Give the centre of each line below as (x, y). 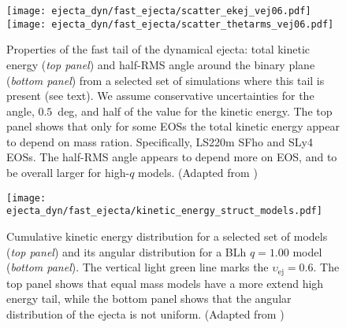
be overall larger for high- (68, 173)
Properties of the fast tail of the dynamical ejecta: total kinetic (158, 49)
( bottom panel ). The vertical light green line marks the (138, 267)
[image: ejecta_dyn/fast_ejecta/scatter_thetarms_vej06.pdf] (170, 24)
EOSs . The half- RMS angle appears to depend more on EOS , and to (172, 157)
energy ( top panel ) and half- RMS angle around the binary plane (161, 64)
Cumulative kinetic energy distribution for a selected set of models (167, 236)
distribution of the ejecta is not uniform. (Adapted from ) (145, 313)
